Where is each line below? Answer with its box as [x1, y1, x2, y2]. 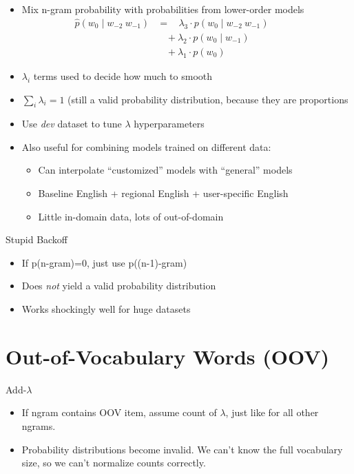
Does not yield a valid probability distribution [21, 278, 216, 293]
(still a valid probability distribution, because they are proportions [67, 92, 348, 106]
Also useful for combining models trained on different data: [21, 139, 271, 154]
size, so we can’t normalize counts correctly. [21, 455, 206, 470]
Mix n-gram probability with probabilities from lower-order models [21, 2, 304, 16]
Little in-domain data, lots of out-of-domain [38, 209, 224, 223]
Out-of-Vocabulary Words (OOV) [6, 342, 330, 370]
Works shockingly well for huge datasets [21, 302, 191, 316]
